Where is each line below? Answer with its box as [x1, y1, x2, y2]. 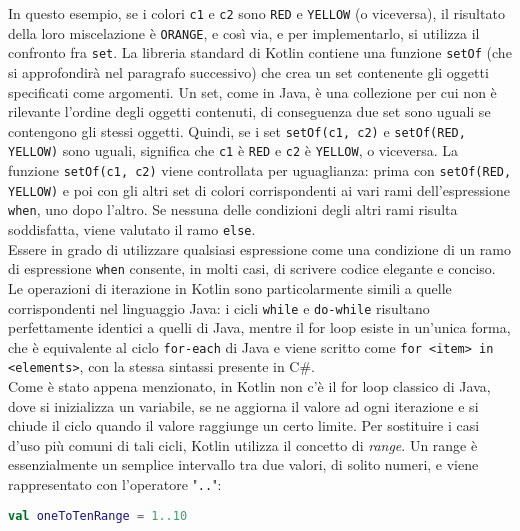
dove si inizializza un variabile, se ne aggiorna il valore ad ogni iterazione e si [8, 395, 479, 416]
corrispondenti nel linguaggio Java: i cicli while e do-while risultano [8, 297, 430, 318]
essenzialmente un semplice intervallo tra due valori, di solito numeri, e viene [8, 454, 479, 475]
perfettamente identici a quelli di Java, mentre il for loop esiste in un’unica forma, [8, 317, 511, 338]
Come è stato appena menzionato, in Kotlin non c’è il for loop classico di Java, [8, 376, 491, 397]
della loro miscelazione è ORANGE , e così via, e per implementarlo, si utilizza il [8, 22, 480, 43]
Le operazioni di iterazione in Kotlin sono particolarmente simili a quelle [8, 277, 452, 298]
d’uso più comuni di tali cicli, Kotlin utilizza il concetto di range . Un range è [8, 434, 478, 455]
